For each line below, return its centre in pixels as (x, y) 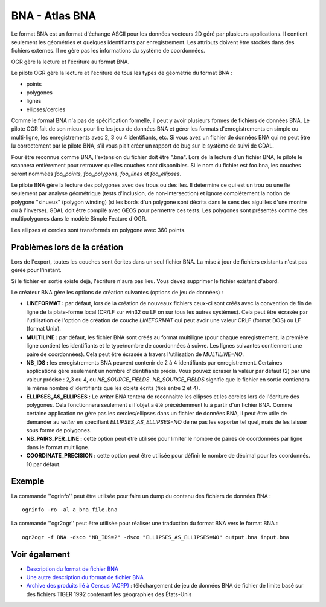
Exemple (28, 482)
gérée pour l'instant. (36, 270)
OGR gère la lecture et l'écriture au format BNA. (70, 62)
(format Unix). (44, 329)
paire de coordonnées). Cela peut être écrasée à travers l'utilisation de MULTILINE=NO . (135, 354)
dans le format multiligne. (58, 447)
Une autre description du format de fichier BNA (85, 577)
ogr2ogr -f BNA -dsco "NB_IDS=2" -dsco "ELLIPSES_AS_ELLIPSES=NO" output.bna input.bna (156, 537)
